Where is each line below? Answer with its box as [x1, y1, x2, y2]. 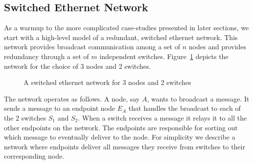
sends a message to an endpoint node [4, 103, 115, 113]
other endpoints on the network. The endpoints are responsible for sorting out [4, 122, 238, 132]
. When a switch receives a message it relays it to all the [78, 112, 247, 123]
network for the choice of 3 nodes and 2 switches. [4, 61, 151, 71]
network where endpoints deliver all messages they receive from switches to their [4, 141, 245, 151]
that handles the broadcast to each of [128, 103, 241, 113]
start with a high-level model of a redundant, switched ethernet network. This [4, 32, 238, 42]
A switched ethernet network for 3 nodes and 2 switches [23, 77, 191, 87]
